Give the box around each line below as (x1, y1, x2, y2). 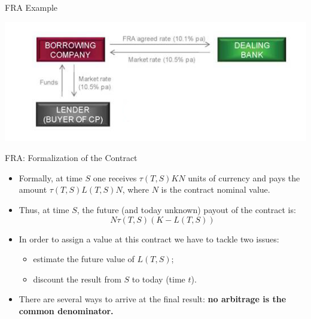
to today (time (132, 272, 185, 285)
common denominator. (19, 304, 114, 317)
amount (19, 183, 47, 196)
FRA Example (5, 1, 58, 13)
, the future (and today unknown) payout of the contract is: (77, 203, 296, 215)
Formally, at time (19, 171, 83, 184)
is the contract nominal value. (161, 183, 270, 196)
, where (122, 183, 150, 196)
